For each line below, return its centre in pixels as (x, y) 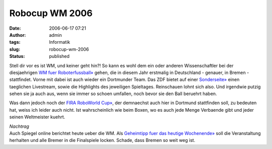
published (59, 56)
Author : (18, 35)
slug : (15, 49)
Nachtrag (19, 126)
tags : (15, 42)
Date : (15, 28)
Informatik (60, 42)
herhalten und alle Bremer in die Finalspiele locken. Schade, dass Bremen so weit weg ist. (102, 140)
